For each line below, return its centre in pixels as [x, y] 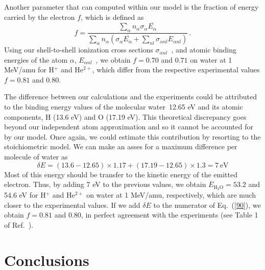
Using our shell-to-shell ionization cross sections [79, 50]
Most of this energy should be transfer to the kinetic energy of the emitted [121, 174]
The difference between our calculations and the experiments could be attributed [130, 97]
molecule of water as [36, 157]
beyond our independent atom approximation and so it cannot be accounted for [129, 127]
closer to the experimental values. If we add [72, 205]
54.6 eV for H [25, 195]
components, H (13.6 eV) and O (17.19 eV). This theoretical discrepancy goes [125, 116]
